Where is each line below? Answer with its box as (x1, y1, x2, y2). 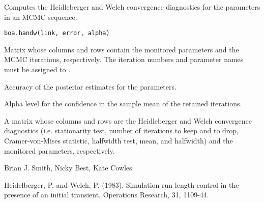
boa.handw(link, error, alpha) (4, 30, 110, 37)
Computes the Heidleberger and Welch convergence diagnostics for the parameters (4, 2, 260, 12)
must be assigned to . (4, 64, 71, 75)
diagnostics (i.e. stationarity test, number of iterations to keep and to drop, (4, 125, 239, 136)
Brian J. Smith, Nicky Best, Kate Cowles (4, 162, 132, 173)
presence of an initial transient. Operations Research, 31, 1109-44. (4, 189, 209, 200)
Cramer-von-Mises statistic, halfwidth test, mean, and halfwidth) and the (4, 135, 233, 146)
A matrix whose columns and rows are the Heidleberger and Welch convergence (4, 115, 252, 126)
